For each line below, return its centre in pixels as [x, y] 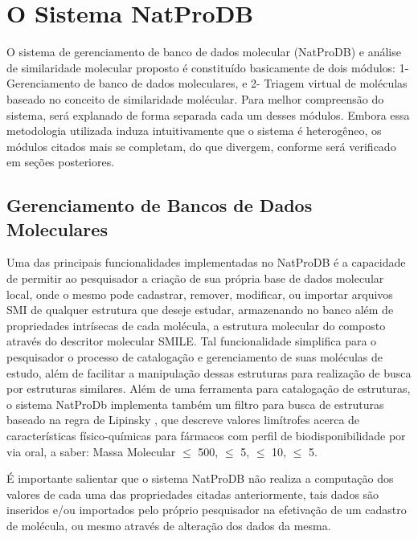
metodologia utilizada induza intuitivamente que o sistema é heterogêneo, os [194, 131]
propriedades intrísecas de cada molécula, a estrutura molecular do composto [196, 325]
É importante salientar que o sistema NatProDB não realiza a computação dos [200, 478]
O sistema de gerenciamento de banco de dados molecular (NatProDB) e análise [204, 52]
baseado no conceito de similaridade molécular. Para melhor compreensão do [195, 98]
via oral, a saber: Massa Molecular [91, 451]
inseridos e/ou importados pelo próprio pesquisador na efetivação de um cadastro [207, 510]
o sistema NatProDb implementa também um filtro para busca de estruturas [195, 404]
